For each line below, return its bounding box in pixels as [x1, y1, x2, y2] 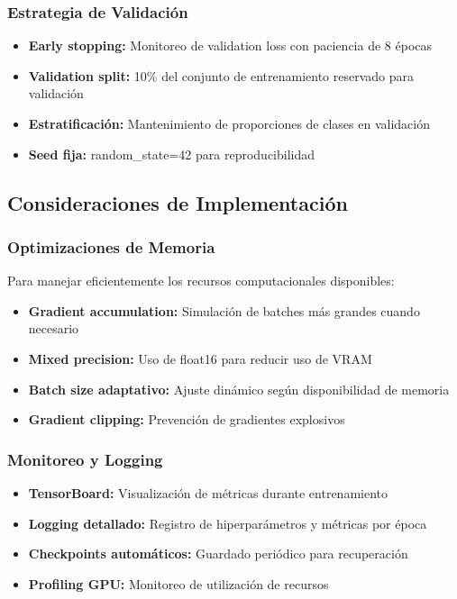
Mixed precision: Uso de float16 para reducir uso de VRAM [28, 349, 372, 368]
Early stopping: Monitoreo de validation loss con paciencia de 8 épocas [28, 36, 433, 55]
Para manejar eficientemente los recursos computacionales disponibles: [7, 271, 395, 290]
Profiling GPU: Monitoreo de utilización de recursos [28, 574, 329, 593]
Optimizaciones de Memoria [7, 235, 215, 258]
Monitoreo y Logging [7, 448, 163, 470]
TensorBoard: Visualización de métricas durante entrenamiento [28, 483, 388, 502]
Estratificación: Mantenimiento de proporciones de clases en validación [28, 114, 430, 132]
